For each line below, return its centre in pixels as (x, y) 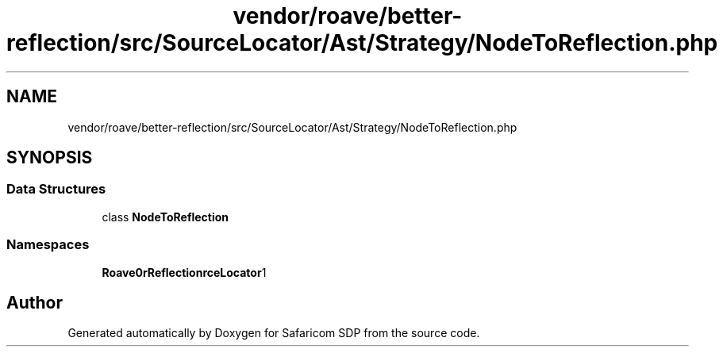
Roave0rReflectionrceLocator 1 (184, 272)
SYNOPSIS (50, 158)
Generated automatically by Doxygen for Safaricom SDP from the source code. (274, 333)
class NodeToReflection (165, 217)
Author (35, 302)
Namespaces (48, 245)
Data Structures (56, 189)
